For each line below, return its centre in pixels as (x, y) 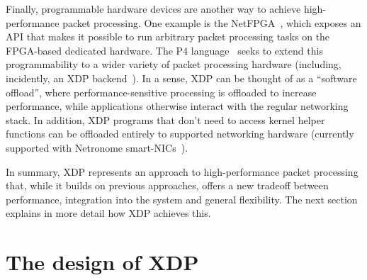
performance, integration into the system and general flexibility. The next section (182, 199)
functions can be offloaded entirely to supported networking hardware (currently (180, 134)
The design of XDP (102, 262)
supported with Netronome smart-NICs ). (97, 147)
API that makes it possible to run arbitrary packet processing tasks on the (168, 37)
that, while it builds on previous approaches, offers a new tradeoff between (167, 185)
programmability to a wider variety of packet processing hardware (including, (174, 64)
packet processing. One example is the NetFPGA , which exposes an (212, 22)
